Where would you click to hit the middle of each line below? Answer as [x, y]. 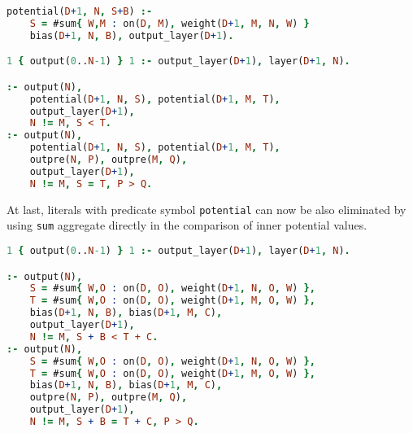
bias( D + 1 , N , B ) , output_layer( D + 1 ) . [132, 35]
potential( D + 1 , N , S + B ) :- [80, 11]
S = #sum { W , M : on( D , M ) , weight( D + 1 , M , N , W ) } [170, 23]
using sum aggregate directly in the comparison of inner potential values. [187, 225]
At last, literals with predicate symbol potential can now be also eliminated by [206, 209]
